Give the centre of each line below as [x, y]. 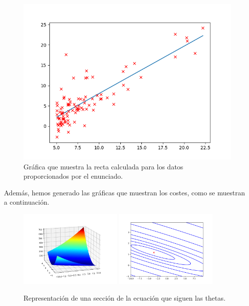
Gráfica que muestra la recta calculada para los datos [103, 166]
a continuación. [27, 202]
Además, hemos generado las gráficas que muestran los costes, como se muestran [124, 192]
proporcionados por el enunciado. [73, 176]
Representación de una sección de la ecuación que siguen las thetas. [124, 297]
